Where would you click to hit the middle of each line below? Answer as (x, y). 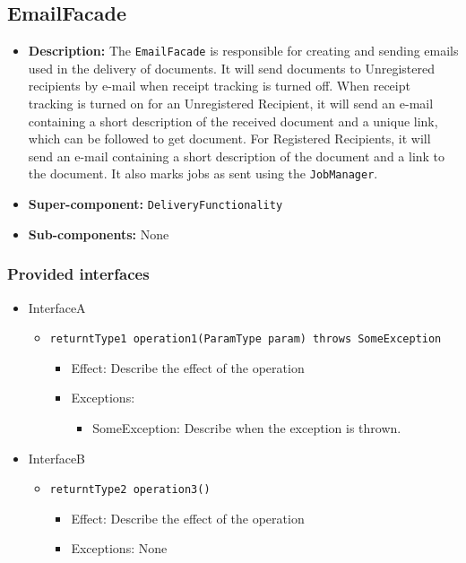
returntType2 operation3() (130, 490)
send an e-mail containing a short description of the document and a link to (237, 156)
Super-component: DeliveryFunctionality (155, 204)
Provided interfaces (78, 274)
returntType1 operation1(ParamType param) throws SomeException (246, 339)
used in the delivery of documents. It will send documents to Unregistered (231, 68)
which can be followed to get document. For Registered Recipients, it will (229, 139)
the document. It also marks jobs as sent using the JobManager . (203, 173)
